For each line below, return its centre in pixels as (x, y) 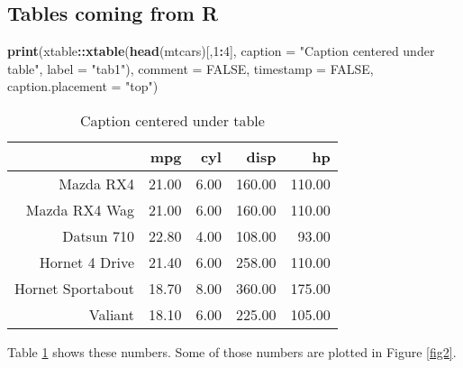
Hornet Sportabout (75, 288)
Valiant (112, 314)
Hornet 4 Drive (87, 262)
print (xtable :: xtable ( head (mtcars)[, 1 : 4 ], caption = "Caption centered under (221, 51)
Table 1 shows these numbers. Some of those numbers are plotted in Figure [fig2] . (232, 351)
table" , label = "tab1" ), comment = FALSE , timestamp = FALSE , (191, 68)
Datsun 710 (99, 235)
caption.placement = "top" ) (83, 86)
